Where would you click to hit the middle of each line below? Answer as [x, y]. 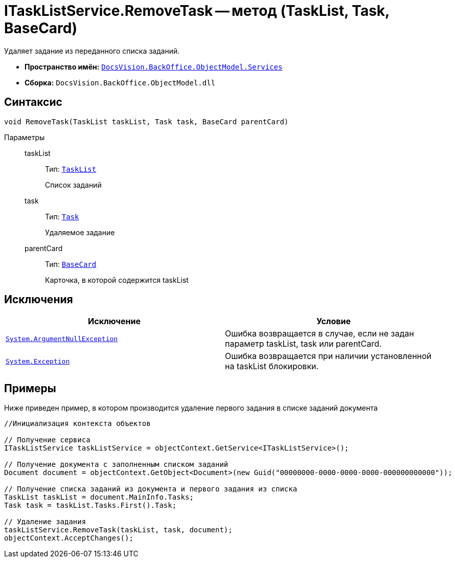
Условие [334, 321]
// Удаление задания [45, 522]
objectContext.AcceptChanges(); [69, 538]
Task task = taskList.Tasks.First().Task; [90, 505]
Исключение [114, 321]
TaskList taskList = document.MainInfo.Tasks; [99, 497]
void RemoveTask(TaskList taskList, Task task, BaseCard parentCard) [146, 121]
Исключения [39, 300]
